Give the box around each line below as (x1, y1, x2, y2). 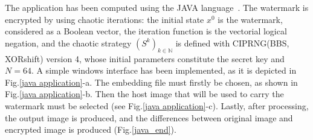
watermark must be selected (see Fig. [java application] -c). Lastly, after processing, (5, 99, 309, 112)
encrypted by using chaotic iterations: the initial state (5, 13, 204, 25)
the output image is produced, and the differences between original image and (5, 111, 293, 124)
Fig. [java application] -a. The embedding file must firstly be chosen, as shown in (5, 75, 298, 88)
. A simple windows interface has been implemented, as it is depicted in (31, 64, 297, 77)
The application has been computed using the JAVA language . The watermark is (5, 1, 309, 13)
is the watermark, (218, 13, 283, 25)
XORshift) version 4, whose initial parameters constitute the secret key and (5, 52, 285, 65)
